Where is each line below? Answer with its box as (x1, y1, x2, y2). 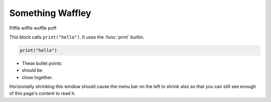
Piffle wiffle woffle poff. (9, 25, 58, 31)
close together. (22, 74, 53, 80)
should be (22, 67, 43, 73)
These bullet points (22, 60, 62, 66)
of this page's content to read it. (9, 90, 76, 96)
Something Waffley (9, 7, 91, 18)
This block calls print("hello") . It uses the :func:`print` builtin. (9, 34, 145, 40)
